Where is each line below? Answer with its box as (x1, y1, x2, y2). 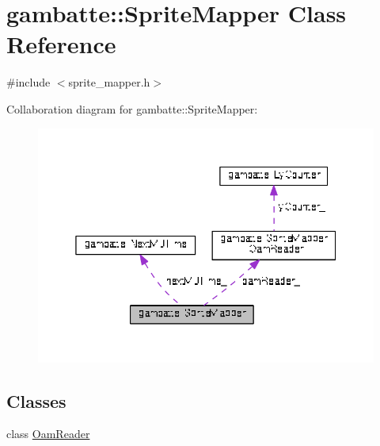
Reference (6, 28, 116, 60)
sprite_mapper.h (68, 74, 150, 90)
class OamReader (6, 425, 90, 442)
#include (6, 74, 51, 90)
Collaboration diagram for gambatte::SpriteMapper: (6, 100, 258, 117)
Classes (6, 388, 66, 413)
